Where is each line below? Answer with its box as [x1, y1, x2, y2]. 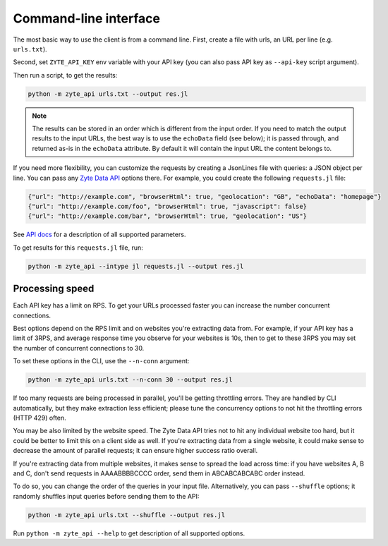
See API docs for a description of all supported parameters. [13, 230, 186, 239]
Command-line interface [13, 11, 160, 26]
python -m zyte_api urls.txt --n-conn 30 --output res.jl [28, 376, 233, 384]
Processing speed [13, 283, 95, 295]
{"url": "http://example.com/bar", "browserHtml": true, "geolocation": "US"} [28, 212, 307, 220]
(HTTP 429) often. [13, 413, 66, 422]
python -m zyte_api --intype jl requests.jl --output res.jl [28, 262, 244, 270]
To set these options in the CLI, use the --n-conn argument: [13, 357, 190, 365]
